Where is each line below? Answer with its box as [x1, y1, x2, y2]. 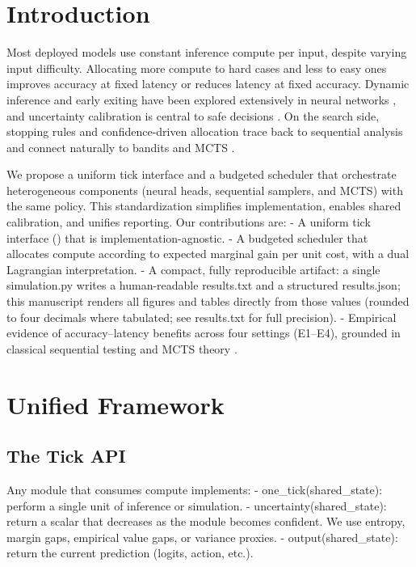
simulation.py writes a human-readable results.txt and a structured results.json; [6, 277, 401, 294]
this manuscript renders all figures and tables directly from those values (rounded [6, 293, 410, 310]
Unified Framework [6, 387, 225, 421]
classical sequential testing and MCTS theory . [6, 340, 237, 357]
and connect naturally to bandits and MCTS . [6, 138, 235, 155]
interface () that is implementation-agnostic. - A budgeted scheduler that [6, 229, 368, 246]
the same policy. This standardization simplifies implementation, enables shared [6, 197, 401, 214]
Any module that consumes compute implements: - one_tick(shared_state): [6, 480, 383, 497]
